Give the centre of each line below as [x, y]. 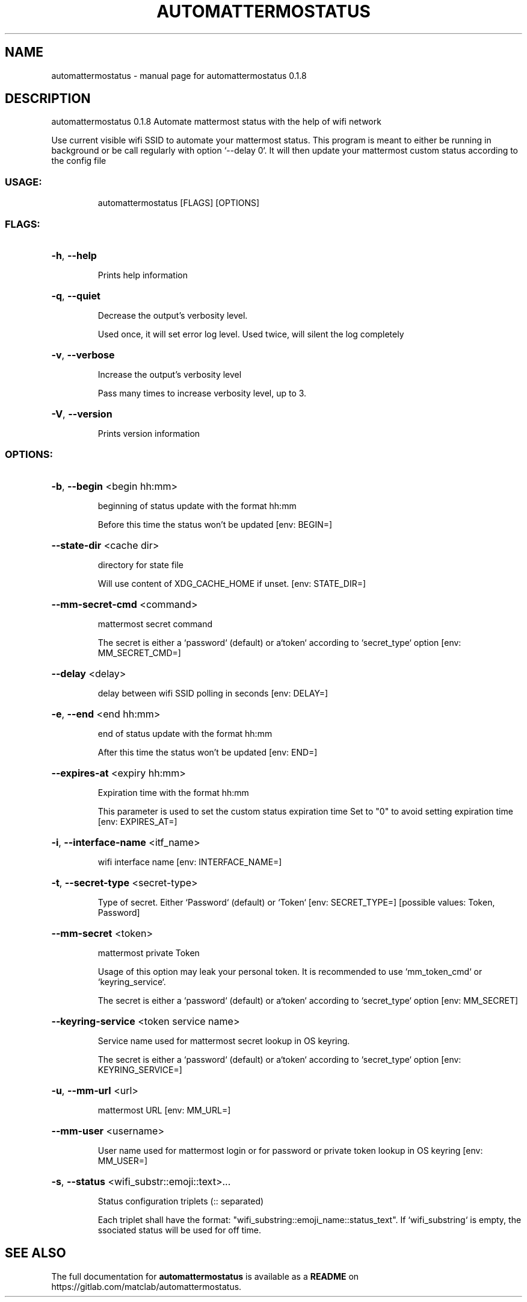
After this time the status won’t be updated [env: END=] [208, 752]
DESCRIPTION [48, 99]
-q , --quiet [76, 296]
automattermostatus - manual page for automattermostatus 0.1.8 [179, 75]
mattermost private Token [149, 953]
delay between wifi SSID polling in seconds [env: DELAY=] [213, 693]
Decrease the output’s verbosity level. [173, 315]
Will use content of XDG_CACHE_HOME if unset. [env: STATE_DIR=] [232, 583]
